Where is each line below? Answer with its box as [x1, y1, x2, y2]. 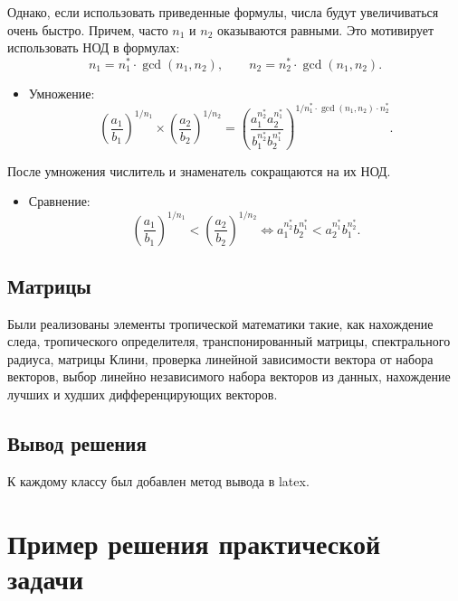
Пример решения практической [7, 524, 381, 561]
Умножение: [28, 83, 95, 102]
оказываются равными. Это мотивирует [217, 20, 434, 39]
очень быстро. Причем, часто [7, 20, 168, 39]
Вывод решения [7, 429, 147, 457]
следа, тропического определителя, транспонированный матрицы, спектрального [7, 332, 451, 351]
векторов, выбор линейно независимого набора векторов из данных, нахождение [7, 367, 451, 386]
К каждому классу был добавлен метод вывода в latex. [7, 471, 310, 490]
